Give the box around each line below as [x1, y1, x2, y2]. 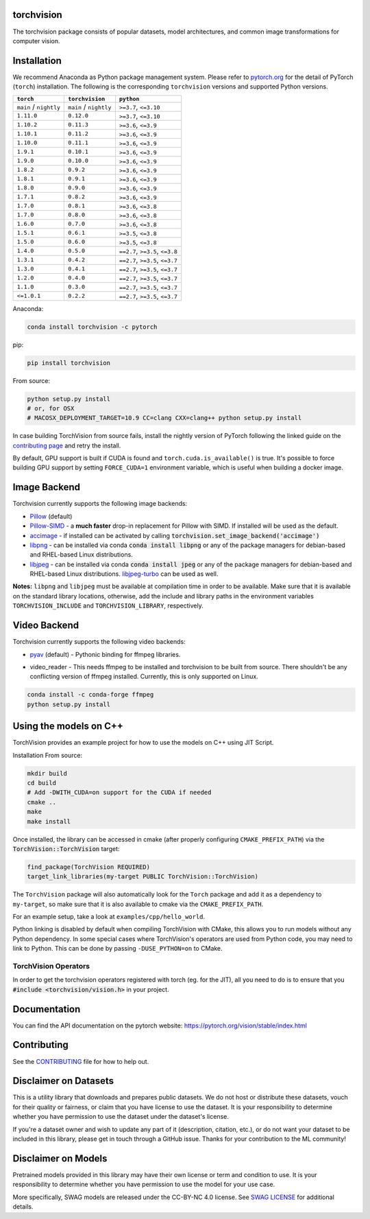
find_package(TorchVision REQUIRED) [27, 863, 151, 871]
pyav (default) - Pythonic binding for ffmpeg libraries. [29, 650, 181, 658]
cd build [27, 779, 57, 787]
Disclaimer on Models [12, 1152, 108, 1164]
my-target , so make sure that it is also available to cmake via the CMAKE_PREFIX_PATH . [12, 900, 264, 908]
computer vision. [12, 36, 61, 45]
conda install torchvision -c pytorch [27, 323, 158, 331]
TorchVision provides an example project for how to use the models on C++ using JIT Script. [12, 739, 274, 747]
